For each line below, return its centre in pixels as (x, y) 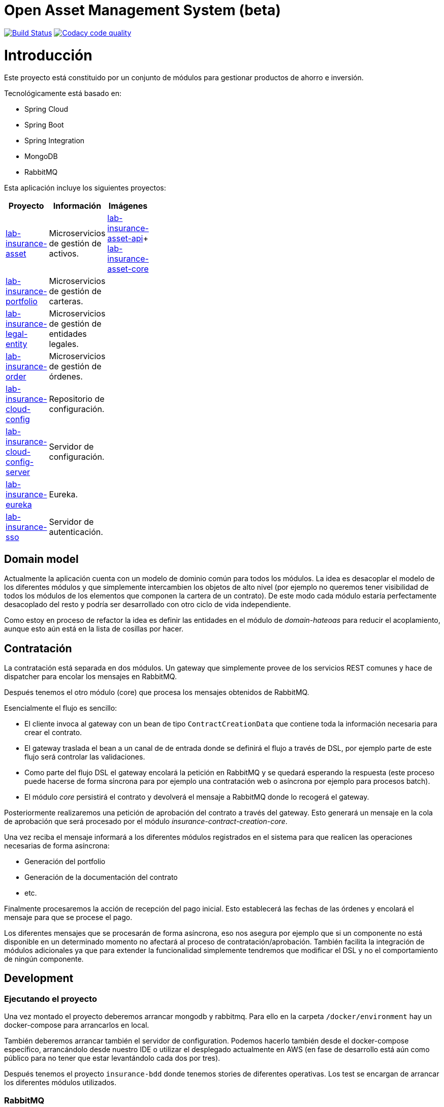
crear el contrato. (53, 732)
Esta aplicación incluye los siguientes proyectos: (85, 188)
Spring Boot (44, 125)
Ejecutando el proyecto (51, 999)
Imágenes (128, 206)
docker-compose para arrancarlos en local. (77, 1025)
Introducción (48, 55)
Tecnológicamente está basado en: (63, 93)
